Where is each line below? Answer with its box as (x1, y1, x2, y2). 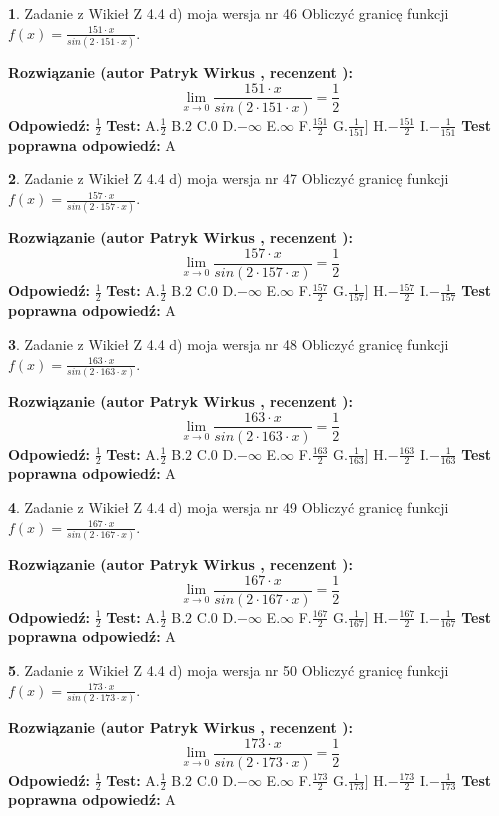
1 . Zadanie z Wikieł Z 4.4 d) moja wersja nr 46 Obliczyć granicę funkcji (8, 3, 449, 23)
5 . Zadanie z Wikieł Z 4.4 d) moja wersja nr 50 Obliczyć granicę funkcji (8, 660, 449, 681)
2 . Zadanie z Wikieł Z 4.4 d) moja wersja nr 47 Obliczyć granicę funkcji (8, 168, 449, 189)
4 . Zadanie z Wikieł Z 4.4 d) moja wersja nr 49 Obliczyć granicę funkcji (8, 496, 449, 517)
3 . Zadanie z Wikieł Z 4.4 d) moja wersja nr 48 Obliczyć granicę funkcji (8, 333, 449, 354)
